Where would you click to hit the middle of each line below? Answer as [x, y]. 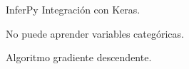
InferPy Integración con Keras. [73, 9]
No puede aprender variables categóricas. [95, 33]
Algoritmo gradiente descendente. [79, 57]
